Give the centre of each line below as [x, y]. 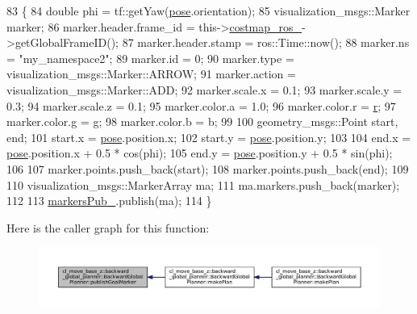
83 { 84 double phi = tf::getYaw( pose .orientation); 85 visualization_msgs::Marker [208, 10]
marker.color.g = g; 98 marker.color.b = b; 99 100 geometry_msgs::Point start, [202, 121]
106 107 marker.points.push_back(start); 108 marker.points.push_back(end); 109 [208, 168]
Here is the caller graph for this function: [108, 227]
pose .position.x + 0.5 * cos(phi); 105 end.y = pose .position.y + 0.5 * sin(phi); [200, 153]
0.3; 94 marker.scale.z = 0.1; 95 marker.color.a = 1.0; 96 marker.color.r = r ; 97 [201, 105]
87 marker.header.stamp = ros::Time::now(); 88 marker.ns [266, 42]
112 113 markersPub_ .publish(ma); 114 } [109, 201]
